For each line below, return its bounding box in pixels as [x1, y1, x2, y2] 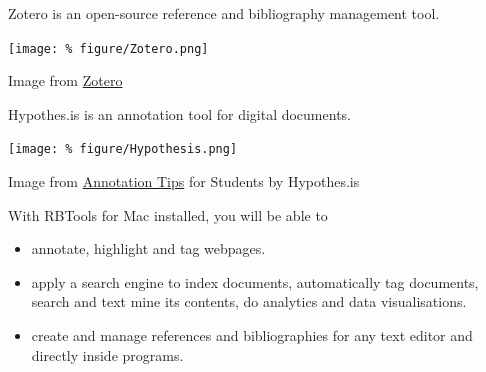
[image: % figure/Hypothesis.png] [8, 142, 238, 157]
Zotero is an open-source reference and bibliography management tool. [8, 3, 440, 23]
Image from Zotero [8, 70, 123, 91]
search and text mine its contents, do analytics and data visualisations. [31, 291, 467, 312]
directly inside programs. [31, 344, 184, 365]
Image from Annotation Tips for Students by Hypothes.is [8, 171, 360, 192]
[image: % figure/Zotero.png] [8, 41, 209, 56]
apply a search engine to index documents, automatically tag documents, [31, 271, 479, 292]
